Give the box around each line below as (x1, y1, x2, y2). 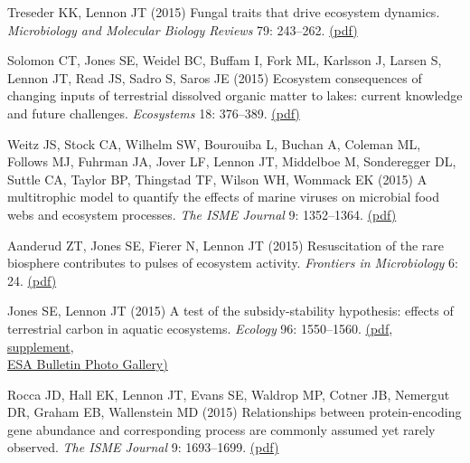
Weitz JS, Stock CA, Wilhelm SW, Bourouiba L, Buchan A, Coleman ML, (7, 134, 421, 153)
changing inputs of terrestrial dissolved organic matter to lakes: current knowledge (7, 86, 463, 105)
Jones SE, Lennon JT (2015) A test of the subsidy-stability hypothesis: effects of (7, 301, 454, 320)
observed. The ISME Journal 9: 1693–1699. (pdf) (7, 438, 279, 457)
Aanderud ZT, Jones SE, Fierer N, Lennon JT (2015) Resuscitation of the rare (7, 235, 445, 254)
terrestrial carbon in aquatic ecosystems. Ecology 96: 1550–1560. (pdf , (7, 318, 393, 337)
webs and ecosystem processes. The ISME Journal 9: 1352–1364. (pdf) (7, 204, 397, 223)
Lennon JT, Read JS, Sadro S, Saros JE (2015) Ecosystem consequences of (7, 68, 422, 87)
